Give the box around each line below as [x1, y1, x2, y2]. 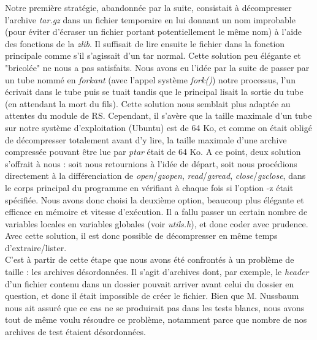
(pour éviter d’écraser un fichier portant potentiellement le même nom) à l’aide [5, 25, 302, 38]
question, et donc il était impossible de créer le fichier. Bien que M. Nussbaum [5, 289, 299, 302]
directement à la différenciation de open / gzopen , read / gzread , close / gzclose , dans [5, 169, 306, 182]
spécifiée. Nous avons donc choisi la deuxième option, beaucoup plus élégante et [5, 193, 304, 206]
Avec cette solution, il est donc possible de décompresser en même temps [5, 229, 278, 242]
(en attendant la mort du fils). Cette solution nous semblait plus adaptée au [5, 97, 291, 110]
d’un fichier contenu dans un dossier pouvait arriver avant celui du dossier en [5, 277, 294, 290]
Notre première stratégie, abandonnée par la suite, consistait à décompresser [5, 1, 292, 13]
